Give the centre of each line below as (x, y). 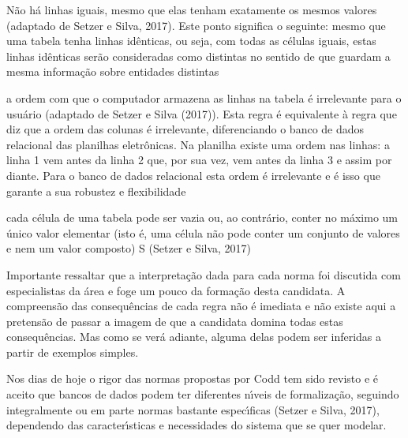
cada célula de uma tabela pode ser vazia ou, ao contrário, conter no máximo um (202, 217)
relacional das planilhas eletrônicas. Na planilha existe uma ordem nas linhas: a (198, 144)
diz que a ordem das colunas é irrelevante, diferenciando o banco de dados (185, 129)
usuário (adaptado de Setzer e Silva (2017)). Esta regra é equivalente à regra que (202, 113)
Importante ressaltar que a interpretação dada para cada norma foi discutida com (204, 274)
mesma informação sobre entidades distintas (113, 71)
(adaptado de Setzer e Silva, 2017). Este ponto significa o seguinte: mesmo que (196, 25)
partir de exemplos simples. (73, 352)
